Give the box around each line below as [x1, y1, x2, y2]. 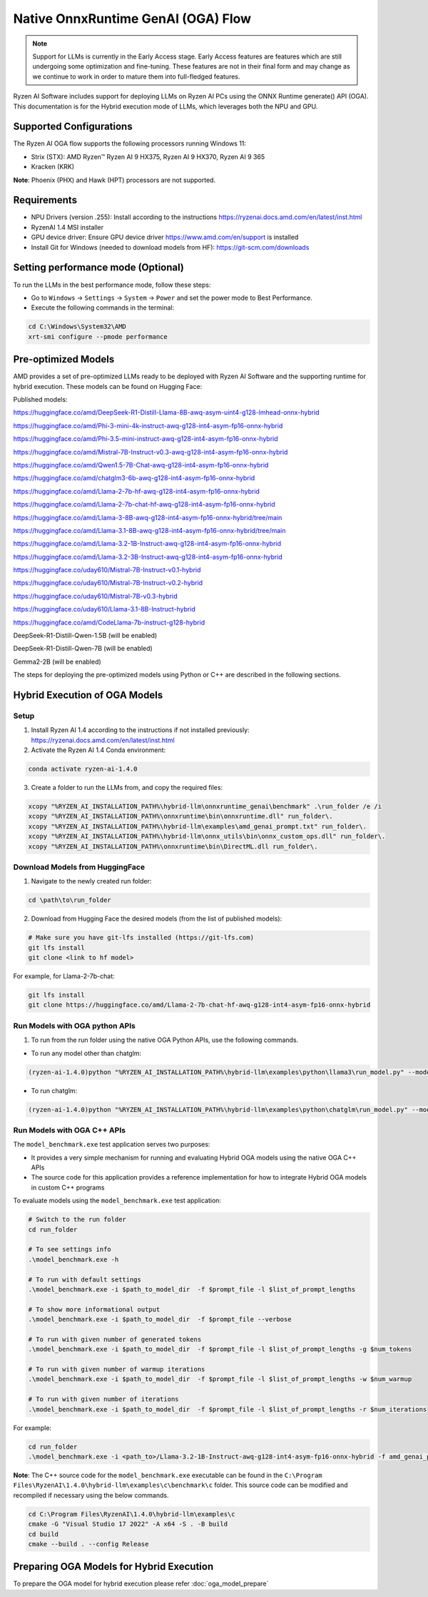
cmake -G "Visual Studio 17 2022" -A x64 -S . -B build [28, 1520, 228, 1528]
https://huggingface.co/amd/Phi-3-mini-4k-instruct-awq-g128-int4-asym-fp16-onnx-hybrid [13, 421, 283, 430]
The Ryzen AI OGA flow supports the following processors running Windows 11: [13, 139, 246, 148]
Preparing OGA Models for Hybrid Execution [13, 1561, 214, 1573]
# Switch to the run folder [28, 1215, 126, 1224]
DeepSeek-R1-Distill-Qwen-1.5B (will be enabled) [13, 632, 158, 640]
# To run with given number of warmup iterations [28, 1365, 205, 1374]
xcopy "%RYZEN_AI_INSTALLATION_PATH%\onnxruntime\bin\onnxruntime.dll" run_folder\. [28, 812, 333, 821]
